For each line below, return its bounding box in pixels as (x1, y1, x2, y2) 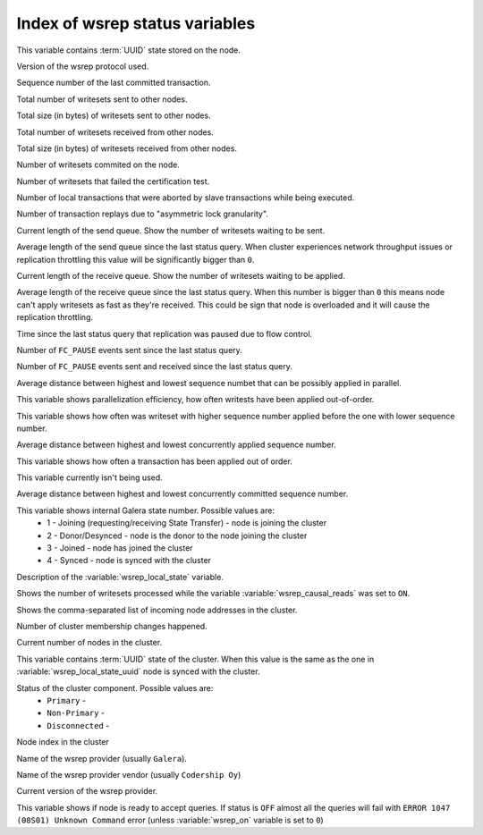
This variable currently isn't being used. (16, 472, 163, 483)
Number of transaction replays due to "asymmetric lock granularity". (16, 208, 268, 219)
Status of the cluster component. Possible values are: (16, 682, 214, 693)
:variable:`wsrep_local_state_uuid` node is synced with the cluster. (16, 666, 260, 677)
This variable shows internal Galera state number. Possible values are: (16, 505, 275, 516)
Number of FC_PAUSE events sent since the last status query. (16, 344, 243, 355)
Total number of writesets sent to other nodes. (16, 94, 188, 105)
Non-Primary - (47, 707, 106, 719)
